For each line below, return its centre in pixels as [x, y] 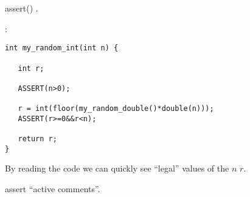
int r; [31, 68]
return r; [37, 139]
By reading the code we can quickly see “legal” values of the [117, 168]
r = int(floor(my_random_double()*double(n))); [116, 109]
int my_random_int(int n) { [62, 48]
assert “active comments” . [53, 189]
